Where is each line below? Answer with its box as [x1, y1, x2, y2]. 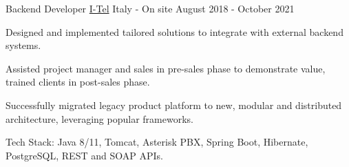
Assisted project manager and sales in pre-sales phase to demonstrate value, [6, 61, 326, 75]
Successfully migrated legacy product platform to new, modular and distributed [6, 97, 342, 112]
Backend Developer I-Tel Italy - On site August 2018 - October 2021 [6, 1, 295, 15]
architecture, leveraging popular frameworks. [6, 111, 193, 126]
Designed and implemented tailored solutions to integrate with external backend [6, 24, 343, 39]
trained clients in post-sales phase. [6, 75, 150, 89]
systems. [6, 38, 41, 52]
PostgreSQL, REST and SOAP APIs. [6, 148, 163, 162]
